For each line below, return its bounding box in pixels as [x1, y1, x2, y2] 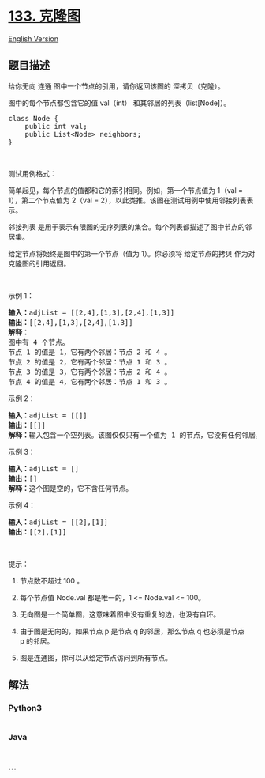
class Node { [8, 114, 59, 123]
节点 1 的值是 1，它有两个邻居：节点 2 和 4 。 [8, 347, 172, 357]
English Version [8, 33, 59, 43]
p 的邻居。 [19, 636, 54, 645]
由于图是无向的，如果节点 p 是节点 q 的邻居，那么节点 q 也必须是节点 [19, 626, 245, 636]
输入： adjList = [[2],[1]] [8, 517, 109, 527]
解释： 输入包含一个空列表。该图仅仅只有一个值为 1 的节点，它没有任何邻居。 [8, 430, 263, 440]
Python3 [8, 703, 42, 714]
